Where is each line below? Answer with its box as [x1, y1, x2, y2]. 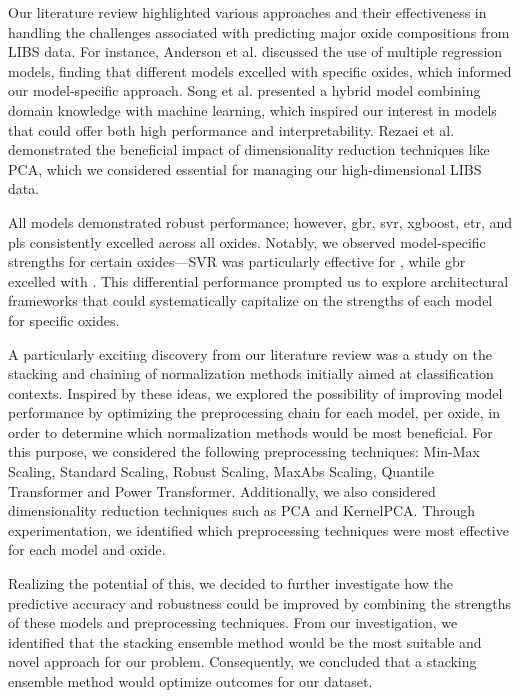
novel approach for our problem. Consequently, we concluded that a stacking [8, 651, 477, 672]
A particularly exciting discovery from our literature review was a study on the [8, 343, 492, 364]
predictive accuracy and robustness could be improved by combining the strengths [8, 592, 512, 613]
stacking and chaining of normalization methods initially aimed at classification [8, 363, 494, 384]
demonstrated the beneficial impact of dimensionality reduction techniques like [8, 139, 490, 160]
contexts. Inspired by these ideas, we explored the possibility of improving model [8, 382, 503, 403]
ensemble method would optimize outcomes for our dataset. [8, 671, 373, 691]
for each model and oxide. [8, 539, 166, 560]
